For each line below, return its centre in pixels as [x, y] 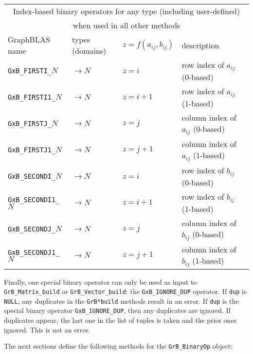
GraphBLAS [29, 39]
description [200, 45]
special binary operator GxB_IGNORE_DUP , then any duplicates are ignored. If [117, 310]
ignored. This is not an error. [47, 329]
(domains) [89, 51]
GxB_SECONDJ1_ [34, 253]
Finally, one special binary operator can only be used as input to [100, 281]
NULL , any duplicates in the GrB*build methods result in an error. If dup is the [121, 301]
